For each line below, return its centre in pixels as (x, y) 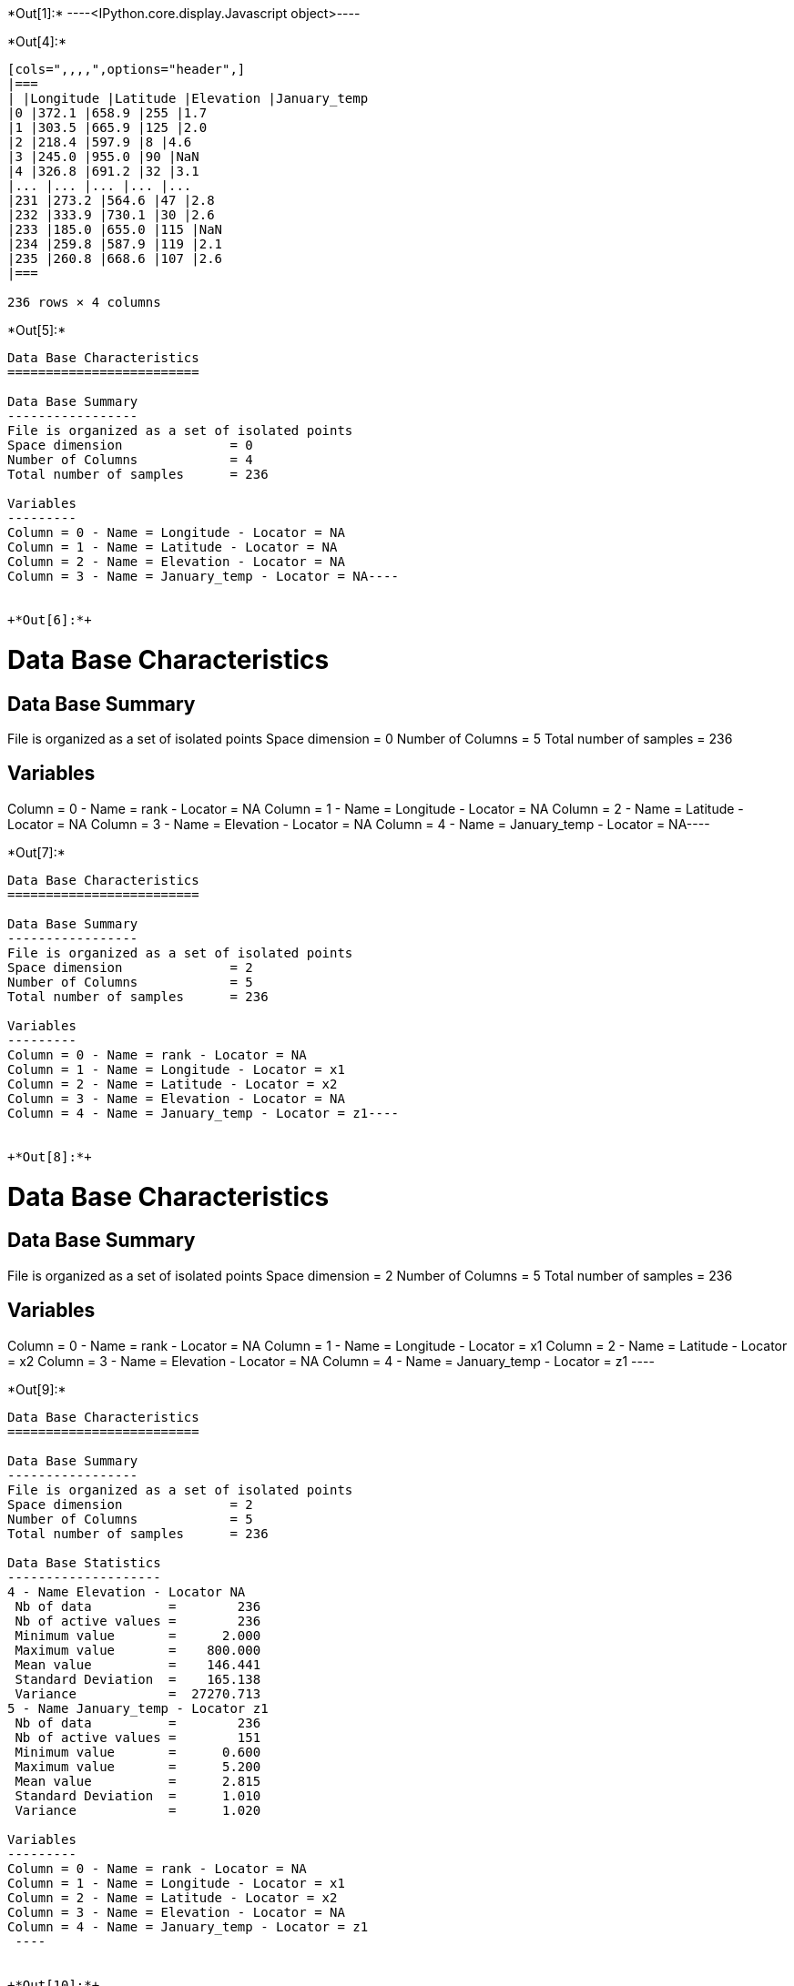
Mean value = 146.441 (138, 1664)
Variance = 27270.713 (138, 1693)
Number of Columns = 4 (130, 460)
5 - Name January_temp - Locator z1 (138, 1708)
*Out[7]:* (36, 852)
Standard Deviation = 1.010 (138, 1795)
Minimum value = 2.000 (138, 1635)
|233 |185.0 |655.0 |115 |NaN (115, 229)
